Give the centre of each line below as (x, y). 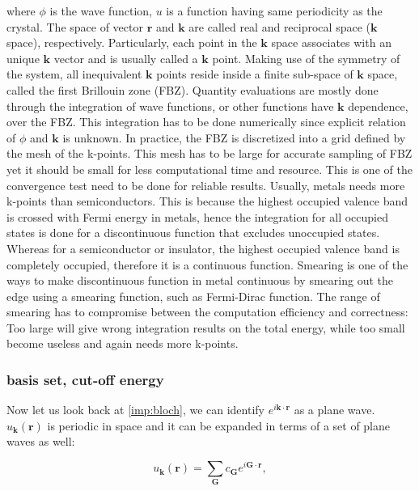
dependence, (378, 106)
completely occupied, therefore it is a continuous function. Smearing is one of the (207, 264)
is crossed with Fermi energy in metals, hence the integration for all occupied (198, 216)
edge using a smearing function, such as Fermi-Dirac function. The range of (193, 296)
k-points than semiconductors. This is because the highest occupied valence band (207, 201)
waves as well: (41, 441)
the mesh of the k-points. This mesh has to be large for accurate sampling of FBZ (209, 153)
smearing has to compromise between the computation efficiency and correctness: (207, 312)
